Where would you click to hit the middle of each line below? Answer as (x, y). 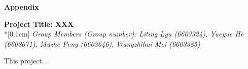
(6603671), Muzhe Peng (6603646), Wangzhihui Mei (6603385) (102, 43)
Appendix (22, 7)
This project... (26, 61)
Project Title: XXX (39, 24)
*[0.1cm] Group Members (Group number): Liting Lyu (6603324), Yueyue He (124, 34)
